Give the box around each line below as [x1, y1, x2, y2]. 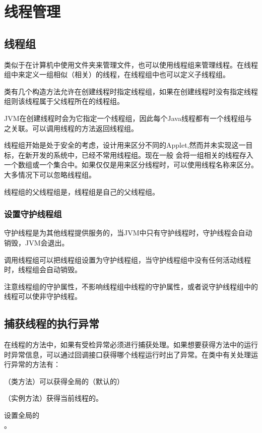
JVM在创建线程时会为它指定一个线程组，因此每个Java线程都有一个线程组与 [4, 112, 252, 123]
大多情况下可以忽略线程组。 [4, 169, 96, 179]
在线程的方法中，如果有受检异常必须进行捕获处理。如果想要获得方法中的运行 [4, 339, 258, 350]
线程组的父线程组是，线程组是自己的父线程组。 [4, 186, 159, 197]
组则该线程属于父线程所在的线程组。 [4, 96, 124, 106]
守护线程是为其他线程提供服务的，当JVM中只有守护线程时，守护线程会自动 [4, 227, 252, 238]
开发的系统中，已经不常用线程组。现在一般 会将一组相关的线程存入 [32, 149, 253, 160]
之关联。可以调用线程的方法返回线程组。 [4, 122, 138, 133]
